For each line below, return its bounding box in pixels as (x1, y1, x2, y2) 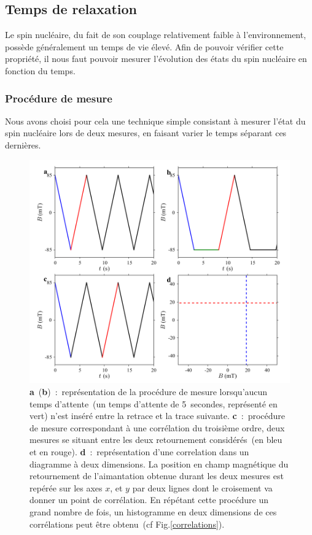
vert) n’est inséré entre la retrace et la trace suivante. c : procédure (29, 409, 285, 422)
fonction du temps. (5, 64, 76, 77)
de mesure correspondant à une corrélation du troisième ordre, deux (29, 421, 285, 434)
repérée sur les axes (29, 481, 103, 494)
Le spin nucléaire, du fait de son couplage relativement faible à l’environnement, (5, 28, 306, 41)
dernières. (5, 138, 41, 151)
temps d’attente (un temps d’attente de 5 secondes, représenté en (29, 397, 278, 410)
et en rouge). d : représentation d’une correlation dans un (29, 445, 249, 458)
